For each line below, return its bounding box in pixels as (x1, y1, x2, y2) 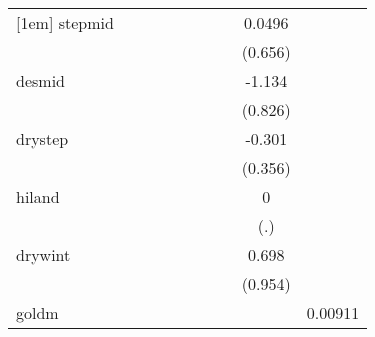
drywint (16, 243, 71, 266)
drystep (16, 127, 69, 150)
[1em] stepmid (16, 11, 114, 34)
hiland (16, 185, 60, 208)
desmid (16, 69, 65, 92)
